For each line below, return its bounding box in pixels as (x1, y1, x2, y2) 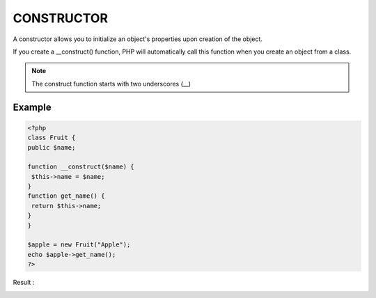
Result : (13, 279, 35, 287)
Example (13, 101, 52, 113)
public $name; (27, 143, 76, 151)
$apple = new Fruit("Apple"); (27, 241, 131, 249)
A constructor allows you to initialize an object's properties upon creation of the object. (13, 35, 263, 43)
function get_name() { (27, 192, 105, 200)
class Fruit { (27, 134, 76, 142)
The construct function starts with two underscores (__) (31, 79, 191, 88)
